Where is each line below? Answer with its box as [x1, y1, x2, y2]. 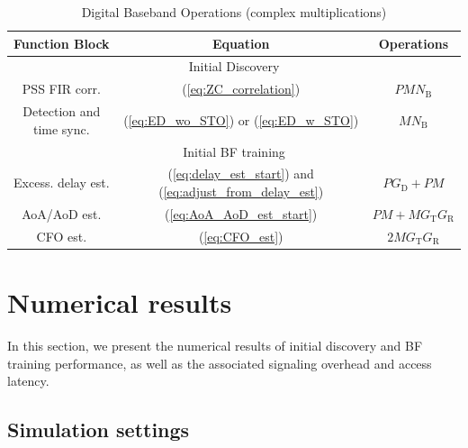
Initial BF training [183, 142, 285, 160]
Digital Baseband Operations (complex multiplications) [81, 3, 387, 21]
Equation [211, 33, 270, 52]
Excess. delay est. [13, 173, 110, 192]
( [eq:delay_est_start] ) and [167, 164, 314, 183]
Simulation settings [7, 416, 190, 443]
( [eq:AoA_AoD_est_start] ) [165, 204, 318, 223]
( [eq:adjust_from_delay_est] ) [158, 182, 324, 200]
